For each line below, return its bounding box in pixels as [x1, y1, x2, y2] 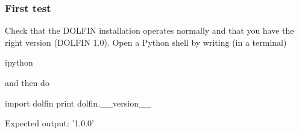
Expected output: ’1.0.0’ [5, 117, 95, 129]
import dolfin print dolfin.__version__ [5, 96, 151, 109]
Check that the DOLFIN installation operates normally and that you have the [5, 24, 294, 37]
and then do [5, 76, 49, 88]
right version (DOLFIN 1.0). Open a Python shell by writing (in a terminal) [5, 36, 287, 48]
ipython [5, 56, 33, 69]
